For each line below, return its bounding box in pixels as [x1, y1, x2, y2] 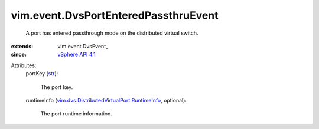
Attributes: [11, 62, 37, 69]
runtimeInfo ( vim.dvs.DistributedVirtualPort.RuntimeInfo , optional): [25, 97, 187, 104]
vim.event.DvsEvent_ [57, 42, 109, 49]
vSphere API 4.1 [57, 51, 96, 58]
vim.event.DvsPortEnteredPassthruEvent [11, 9, 219, 22]
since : [11, 51, 27, 58]
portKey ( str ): [25, 70, 58, 77]
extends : [11, 42, 34, 49]
